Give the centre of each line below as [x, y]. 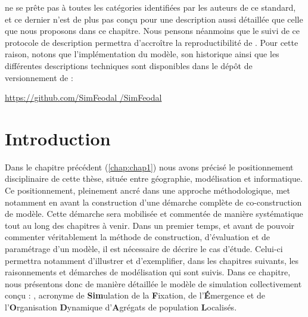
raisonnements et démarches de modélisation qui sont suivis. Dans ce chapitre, [148, 272]
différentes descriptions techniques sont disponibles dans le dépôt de [129, 65]
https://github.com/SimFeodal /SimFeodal [83, 97]
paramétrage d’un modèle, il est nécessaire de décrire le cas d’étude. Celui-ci [144, 249]
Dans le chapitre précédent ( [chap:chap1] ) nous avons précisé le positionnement [149, 167]
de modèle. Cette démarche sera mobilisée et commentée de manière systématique [154, 214]
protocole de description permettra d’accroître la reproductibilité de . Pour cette [152, 42]
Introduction [58, 138]
